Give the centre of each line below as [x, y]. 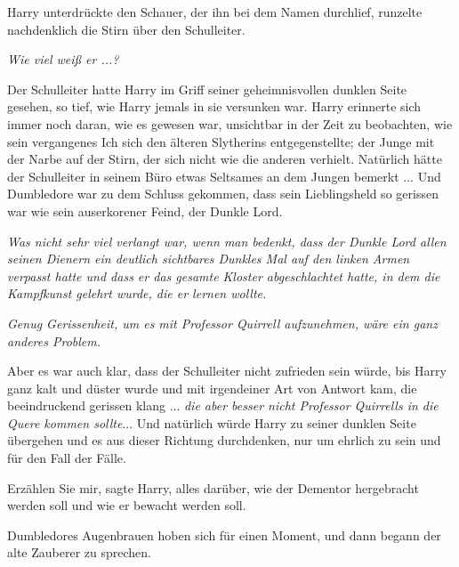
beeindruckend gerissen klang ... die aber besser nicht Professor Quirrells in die [223, 405]
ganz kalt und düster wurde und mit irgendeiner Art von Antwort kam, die [212, 388]
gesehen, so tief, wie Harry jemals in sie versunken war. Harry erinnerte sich [214, 106]
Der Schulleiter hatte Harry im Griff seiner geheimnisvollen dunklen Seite [207, 89]
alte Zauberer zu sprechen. [79, 552]
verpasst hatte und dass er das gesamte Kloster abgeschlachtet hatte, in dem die [224, 275]
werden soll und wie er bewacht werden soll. [127, 505]
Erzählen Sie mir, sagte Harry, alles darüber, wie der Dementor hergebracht [213, 487]
